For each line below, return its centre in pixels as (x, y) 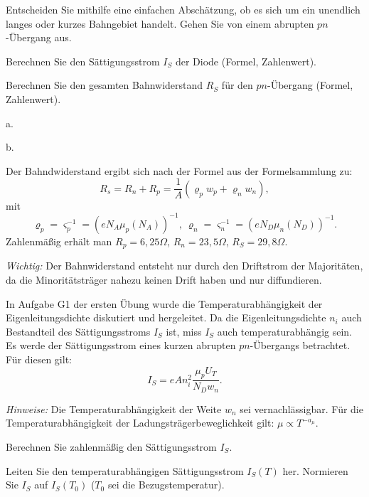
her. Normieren (315, 470)
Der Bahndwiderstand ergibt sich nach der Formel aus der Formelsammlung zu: (179, 170)
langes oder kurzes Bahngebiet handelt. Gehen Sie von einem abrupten (160, 23)
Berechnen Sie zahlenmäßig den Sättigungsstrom (111, 446)
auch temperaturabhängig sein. (284, 331)
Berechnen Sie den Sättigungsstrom (83, 61)
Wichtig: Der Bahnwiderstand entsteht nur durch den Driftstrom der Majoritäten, (184, 266)
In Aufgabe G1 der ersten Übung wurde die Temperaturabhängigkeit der (164, 303)
